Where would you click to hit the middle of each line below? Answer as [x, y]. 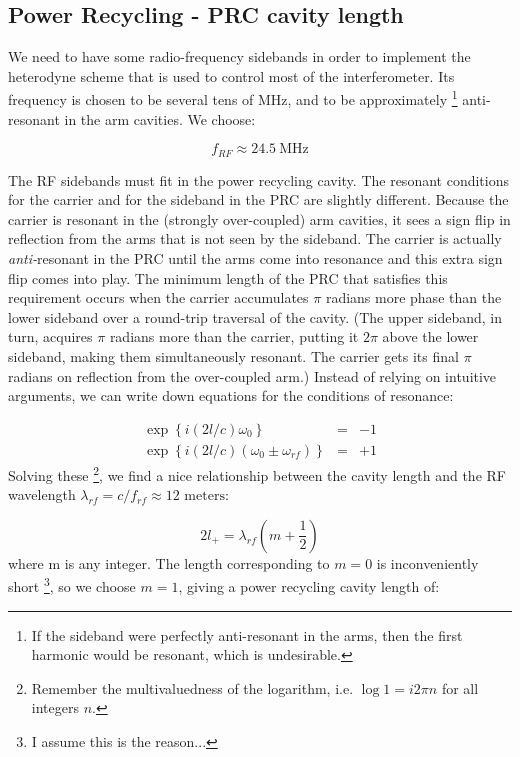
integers [55, 707]
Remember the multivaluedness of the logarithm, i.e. [192, 687]
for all [460, 687]
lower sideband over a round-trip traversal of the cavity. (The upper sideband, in [255, 316]
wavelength [42, 494]
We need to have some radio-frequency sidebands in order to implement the [239, 56]
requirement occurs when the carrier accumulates [158, 297]
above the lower [430, 336]
